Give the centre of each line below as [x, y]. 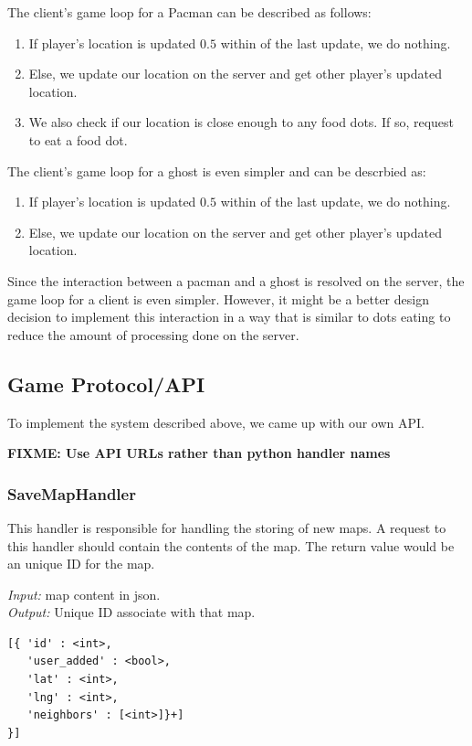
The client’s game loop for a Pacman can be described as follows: [189, 12]
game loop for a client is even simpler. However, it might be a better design [218, 298]
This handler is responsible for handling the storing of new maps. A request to [227, 527]
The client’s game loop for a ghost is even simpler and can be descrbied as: [217, 171]
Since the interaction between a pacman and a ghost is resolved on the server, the [236, 280]
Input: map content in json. [84, 594]
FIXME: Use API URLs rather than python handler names [199, 453]
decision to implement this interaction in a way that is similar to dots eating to [229, 317]
